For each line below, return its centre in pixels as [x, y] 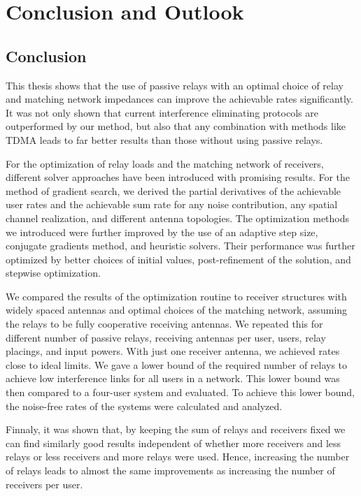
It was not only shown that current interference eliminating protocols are [162, 112]
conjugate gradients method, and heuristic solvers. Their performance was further [180, 246]
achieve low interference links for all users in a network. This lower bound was [173, 378]
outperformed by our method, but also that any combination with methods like [176, 126]
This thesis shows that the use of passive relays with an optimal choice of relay [175, 85]
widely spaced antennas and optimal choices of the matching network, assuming [177, 310]
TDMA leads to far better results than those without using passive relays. [164, 139]
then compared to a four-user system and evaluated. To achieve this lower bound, [180, 392]
